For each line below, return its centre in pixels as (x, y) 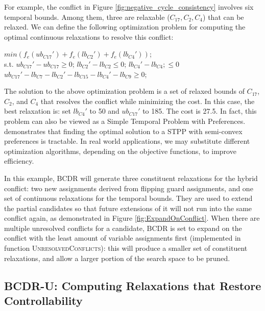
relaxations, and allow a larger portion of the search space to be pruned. (117, 258)
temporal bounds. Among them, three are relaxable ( (87, 17)
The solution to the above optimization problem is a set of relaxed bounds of (124, 91)
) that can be (223, 17)
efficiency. (19, 161)
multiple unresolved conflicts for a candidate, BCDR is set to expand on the (123, 228)
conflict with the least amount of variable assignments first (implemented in (123, 238)
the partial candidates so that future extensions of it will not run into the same (128, 208)
